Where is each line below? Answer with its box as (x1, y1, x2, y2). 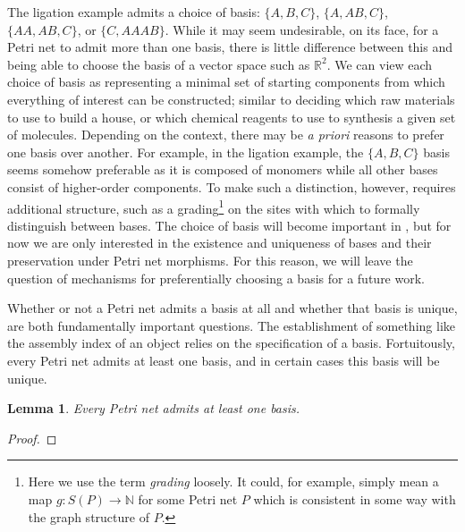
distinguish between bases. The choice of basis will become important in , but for (7, 215, 452, 234)
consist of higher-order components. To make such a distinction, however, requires (7, 177, 456, 196)
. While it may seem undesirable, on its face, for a (165, 20, 439, 38)
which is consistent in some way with (253, 489, 456, 508)
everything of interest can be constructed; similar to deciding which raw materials (7, 89, 455, 108)
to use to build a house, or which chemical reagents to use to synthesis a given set (7, 107, 456, 126)
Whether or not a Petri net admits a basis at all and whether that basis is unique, (7, 299, 458, 317)
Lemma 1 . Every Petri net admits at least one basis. (7, 399, 300, 418)
